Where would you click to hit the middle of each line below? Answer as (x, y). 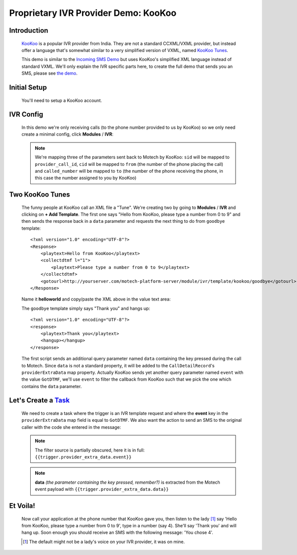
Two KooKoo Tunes (40, 195)
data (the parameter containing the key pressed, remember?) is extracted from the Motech (127, 482)
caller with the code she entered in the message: (71, 427)
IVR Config (26, 115)
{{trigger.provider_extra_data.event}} (83, 457)
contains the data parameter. (51, 386)
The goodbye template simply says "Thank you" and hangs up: (86, 308)
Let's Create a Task (39, 400)
